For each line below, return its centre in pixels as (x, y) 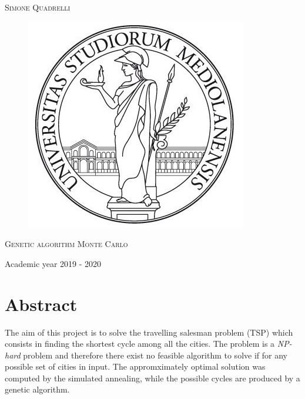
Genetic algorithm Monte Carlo (66, 244)
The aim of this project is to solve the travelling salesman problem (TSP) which (149, 332)
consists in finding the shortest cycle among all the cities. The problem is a (140, 344)
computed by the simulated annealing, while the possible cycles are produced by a (152, 378)
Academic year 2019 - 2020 (53, 263)
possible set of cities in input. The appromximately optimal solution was (135, 366)
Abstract (41, 304)
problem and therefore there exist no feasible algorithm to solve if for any (155, 355)
